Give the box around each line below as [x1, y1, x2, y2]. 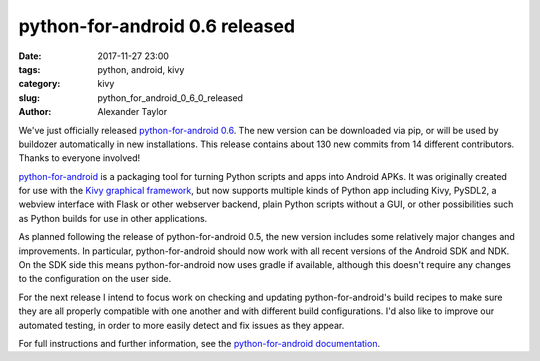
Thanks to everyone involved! [18, 152, 140, 164]
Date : [18, 50, 42, 62]
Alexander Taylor [97, 106, 168, 118]
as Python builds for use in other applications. [18, 212, 208, 224]
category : [18, 78, 61, 90]
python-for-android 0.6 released [18, 15, 295, 37]
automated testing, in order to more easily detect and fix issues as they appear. [18, 319, 345, 331]
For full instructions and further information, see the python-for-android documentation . [18, 337, 380, 349]
